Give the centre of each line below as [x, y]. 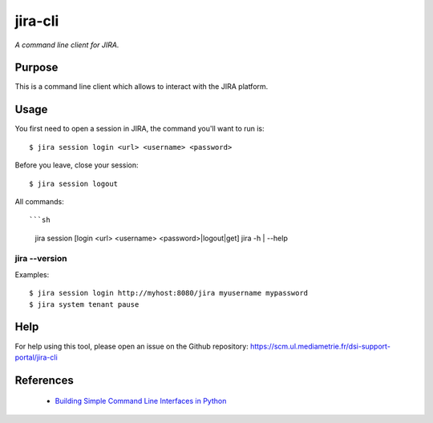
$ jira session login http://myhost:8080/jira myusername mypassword [169, 293]
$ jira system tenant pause [84, 304]
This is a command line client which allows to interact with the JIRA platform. [142, 87]
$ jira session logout [74, 183]
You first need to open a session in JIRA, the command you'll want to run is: [140, 129]
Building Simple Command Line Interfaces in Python [141, 401]
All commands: [39, 201]
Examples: [32, 274]
